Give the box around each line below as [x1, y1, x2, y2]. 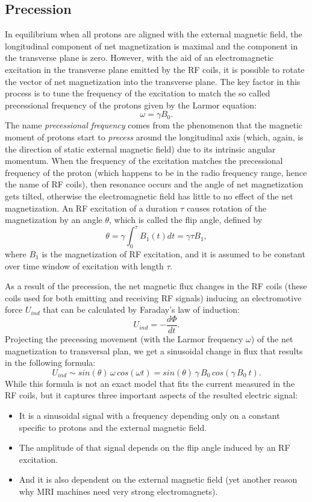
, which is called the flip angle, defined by [109, 213, 263, 226]
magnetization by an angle [5, 213, 102, 226]
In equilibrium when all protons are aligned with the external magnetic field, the [5, 28, 302, 40]
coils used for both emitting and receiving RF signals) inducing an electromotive [5, 291, 302, 304]
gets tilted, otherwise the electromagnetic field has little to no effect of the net [5, 189, 293, 202]
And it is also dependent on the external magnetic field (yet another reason [19, 473, 298, 486]
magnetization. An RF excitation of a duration [5, 201, 178, 214]
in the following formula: [5, 356, 96, 369]
